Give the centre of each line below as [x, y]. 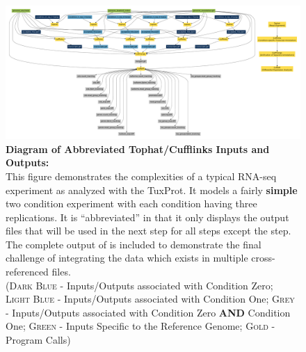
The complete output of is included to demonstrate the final [134, 244]
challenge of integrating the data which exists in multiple [127, 258]
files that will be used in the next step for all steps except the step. [148, 231]
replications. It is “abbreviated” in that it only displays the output [147, 217]
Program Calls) [38, 340]
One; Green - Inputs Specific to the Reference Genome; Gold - [140, 326]
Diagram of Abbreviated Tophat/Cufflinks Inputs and [138, 149]
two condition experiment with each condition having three [131, 203]
